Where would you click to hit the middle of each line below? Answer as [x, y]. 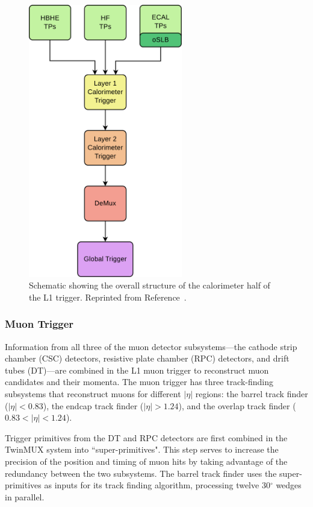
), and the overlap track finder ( [237, 405]
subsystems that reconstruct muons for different [93, 394]
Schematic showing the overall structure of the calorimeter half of [150, 285]
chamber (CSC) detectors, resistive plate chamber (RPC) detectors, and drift [147, 358]
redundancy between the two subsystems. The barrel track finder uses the [141, 473]
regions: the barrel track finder [252, 394]
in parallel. [25, 496]
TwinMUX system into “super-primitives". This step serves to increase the [142, 449]
